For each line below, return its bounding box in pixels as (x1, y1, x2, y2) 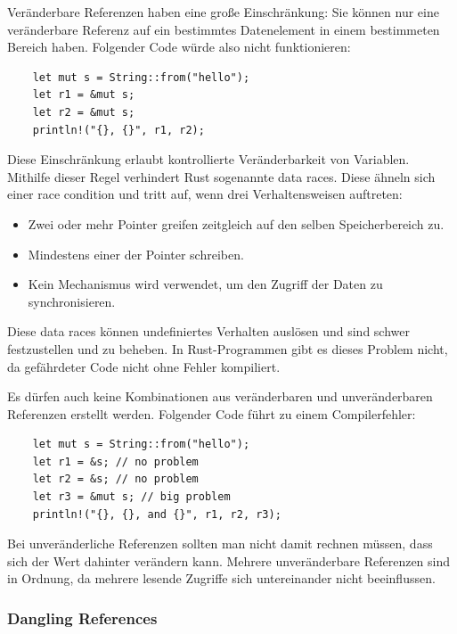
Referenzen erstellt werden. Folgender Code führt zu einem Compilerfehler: (7, 404, 416, 423)
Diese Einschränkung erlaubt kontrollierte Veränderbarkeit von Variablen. (7, 150, 410, 169)
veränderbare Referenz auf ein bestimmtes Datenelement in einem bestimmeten (7, 20, 440, 38)
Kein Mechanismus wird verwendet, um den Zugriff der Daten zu (28, 275, 383, 293)
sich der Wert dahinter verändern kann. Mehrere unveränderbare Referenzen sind (7, 551, 451, 570)
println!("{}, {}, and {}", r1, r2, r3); (32, 507, 282, 521)
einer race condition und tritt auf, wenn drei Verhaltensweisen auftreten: (7, 185, 403, 203)
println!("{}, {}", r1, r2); (32, 123, 205, 136)
